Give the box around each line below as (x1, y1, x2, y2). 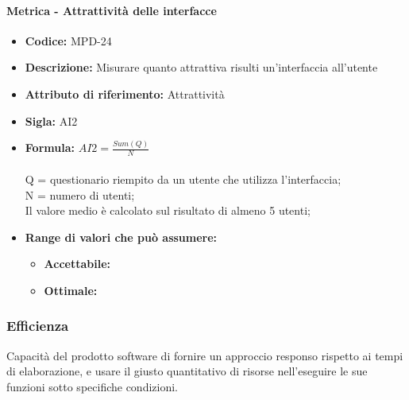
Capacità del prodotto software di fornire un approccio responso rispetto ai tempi (6, 347, 403, 363)
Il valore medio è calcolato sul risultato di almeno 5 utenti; (25, 202, 311, 219)
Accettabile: (44, 255, 111, 272)
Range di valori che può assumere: (25, 228, 218, 245)
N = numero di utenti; (25, 186, 135, 203)
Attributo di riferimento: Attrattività (25, 85, 225, 102)
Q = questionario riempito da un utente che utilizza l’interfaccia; (25, 170, 341, 187)
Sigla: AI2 (25, 112, 78, 129)
